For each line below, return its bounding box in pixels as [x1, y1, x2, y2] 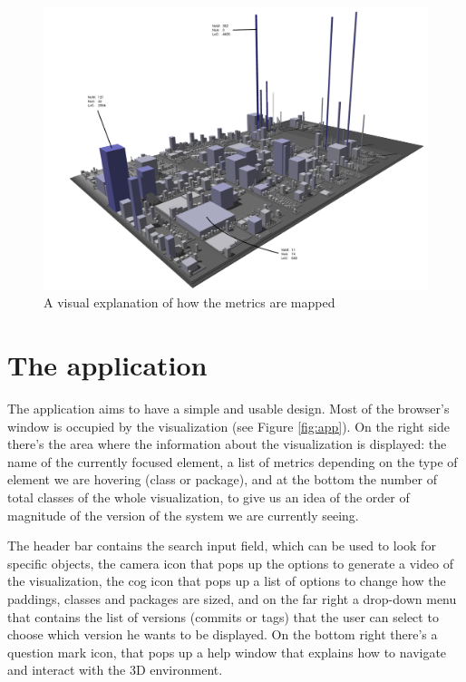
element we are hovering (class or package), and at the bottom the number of [7, 470, 437, 489]
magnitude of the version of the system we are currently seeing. [7, 505, 359, 524]
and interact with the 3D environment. [7, 660, 223, 679]
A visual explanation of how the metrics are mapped [44, 293, 335, 312]
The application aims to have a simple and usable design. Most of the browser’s [7, 399, 450, 418]
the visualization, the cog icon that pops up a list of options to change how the [7, 571, 446, 590]
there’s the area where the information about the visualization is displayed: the [7, 434, 447, 453]
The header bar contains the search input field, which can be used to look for [7, 536, 436, 555]
